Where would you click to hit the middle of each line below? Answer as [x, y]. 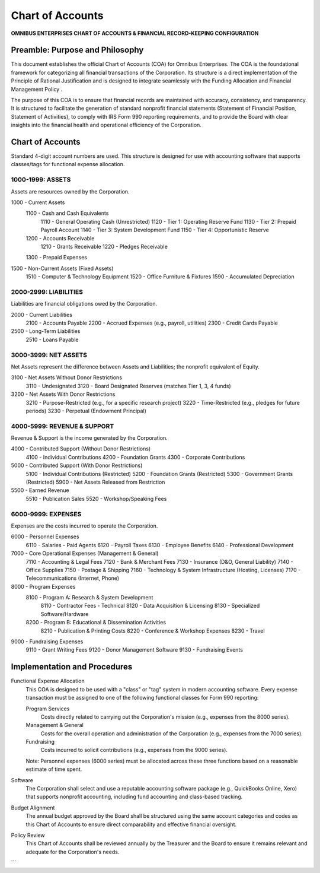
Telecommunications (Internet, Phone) [73, 578]
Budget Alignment [33, 808]
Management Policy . [37, 89]
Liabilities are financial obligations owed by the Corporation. [84, 304]
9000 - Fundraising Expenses [47, 642]
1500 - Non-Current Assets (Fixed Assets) [62, 268]
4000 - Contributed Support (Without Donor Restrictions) [81, 449]
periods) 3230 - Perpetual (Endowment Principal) [86, 411]
